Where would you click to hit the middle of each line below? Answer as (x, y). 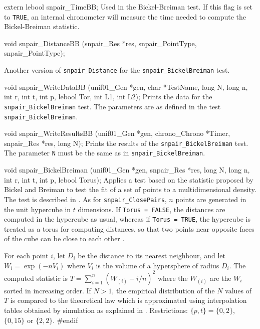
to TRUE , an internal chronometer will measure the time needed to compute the (125, 16)
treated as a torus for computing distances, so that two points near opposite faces (129, 228)
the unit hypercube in (38, 209)
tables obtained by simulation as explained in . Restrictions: (96, 310)
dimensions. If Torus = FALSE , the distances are (152, 209)
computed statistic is (36, 278)
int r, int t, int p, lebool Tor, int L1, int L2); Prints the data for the (108, 97)
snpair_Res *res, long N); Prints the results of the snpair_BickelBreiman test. (126, 143)
